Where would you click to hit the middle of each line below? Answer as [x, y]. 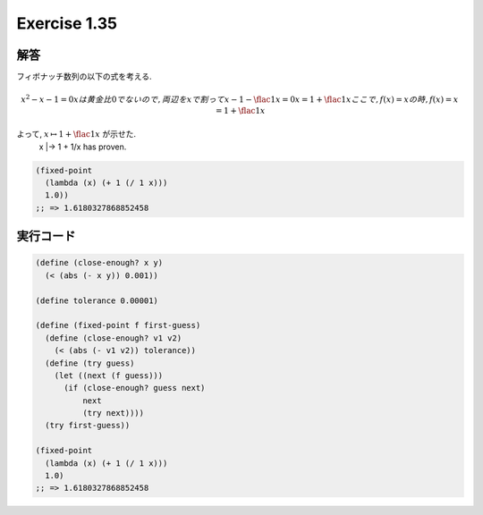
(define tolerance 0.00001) [97, 300]
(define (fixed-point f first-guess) [118, 325]
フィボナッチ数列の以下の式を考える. [84, 77]
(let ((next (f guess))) [109, 375]
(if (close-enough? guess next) [135, 388]
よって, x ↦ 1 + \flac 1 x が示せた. [76, 134]
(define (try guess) [90, 363]
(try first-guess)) [88, 426]
